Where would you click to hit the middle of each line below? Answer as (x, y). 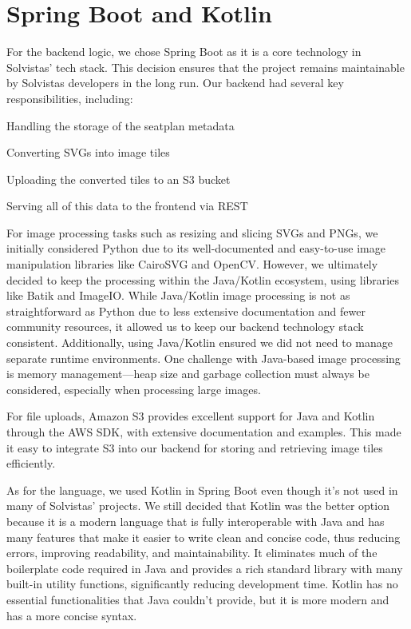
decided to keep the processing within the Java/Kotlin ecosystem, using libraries (203, 279)
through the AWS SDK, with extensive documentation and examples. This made (204, 432)
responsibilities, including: (70, 98)
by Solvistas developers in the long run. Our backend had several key (175, 83)
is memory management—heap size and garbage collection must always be (188, 374)
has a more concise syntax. (72, 615)
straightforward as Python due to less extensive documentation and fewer (186, 311)
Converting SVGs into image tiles (88, 152)
